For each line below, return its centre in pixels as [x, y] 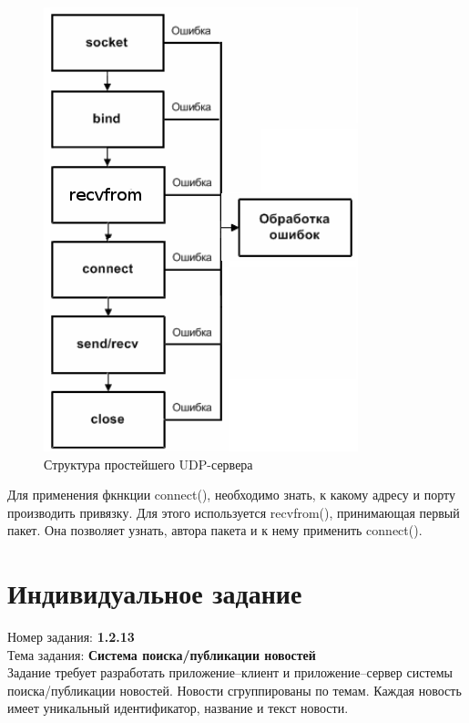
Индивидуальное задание [155, 593]
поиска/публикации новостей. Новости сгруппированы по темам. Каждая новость [234, 690]
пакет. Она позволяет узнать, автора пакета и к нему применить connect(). [215, 530]
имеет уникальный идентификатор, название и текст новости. [178, 708]
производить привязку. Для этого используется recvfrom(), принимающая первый [234, 512]
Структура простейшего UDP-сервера [148, 464]
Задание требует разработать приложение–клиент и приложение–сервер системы [230, 672]
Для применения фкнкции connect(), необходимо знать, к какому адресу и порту [231, 495]
